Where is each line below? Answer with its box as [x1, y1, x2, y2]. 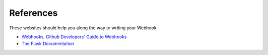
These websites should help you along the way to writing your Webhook [9, 25, 157, 31]
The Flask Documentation [21, 41, 74, 47]
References [9, 7, 58, 18]
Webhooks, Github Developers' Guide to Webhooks [21, 34, 127, 40]
